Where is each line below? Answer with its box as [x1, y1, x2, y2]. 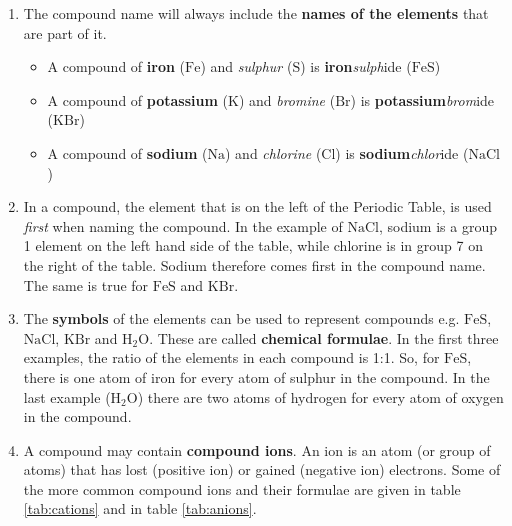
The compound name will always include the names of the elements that [23, 3, 489, 23]
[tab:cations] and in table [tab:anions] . [23, 498, 257, 519]
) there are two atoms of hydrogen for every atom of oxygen [137, 386, 504, 407]
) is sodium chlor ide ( [335, 142, 469, 163]
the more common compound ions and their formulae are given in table [23, 478, 461, 499]
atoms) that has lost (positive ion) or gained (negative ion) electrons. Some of [23, 459, 501, 480]
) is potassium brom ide [350, 89, 495, 110]
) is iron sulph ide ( [300, 56, 412, 77]
